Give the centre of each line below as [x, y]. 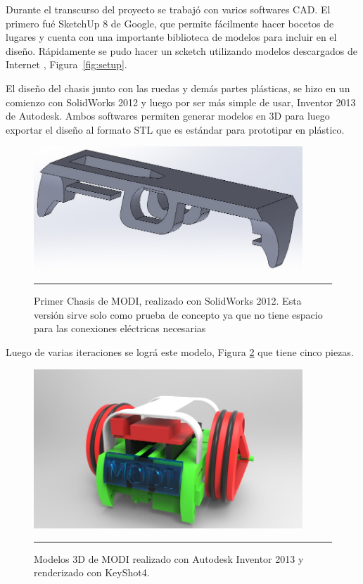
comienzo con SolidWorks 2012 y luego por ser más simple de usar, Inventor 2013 [181, 102]
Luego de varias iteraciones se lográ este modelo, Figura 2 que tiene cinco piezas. [180, 351]
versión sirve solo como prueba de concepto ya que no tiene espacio [178, 314]
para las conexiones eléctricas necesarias [120, 328]
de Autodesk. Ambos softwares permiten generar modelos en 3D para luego [168, 116]
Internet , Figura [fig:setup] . [66, 64]
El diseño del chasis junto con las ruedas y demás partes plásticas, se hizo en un [178, 88]
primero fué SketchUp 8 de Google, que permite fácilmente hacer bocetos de [170, 23]
